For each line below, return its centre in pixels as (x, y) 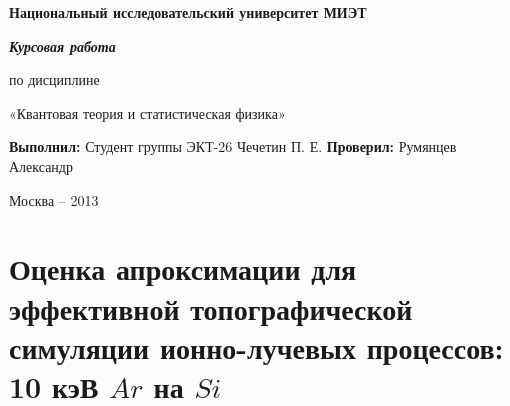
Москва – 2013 (54, 199)
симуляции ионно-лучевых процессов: (256, 346)
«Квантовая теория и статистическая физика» (147, 112)
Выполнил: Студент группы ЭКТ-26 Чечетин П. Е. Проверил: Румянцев (233, 146)
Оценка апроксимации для (183, 268)
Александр (41, 165)
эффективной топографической (211, 307)
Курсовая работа (62, 45)
